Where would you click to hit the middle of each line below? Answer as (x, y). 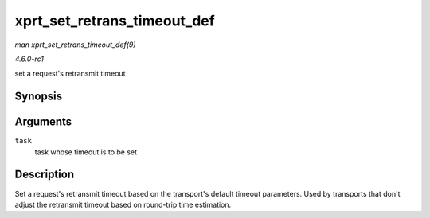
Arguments (43, 122)
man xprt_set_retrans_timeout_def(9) (75, 45)
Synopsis (39, 97)
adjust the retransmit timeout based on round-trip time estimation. (123, 204)
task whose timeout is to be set (86, 152)
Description (45, 175)
